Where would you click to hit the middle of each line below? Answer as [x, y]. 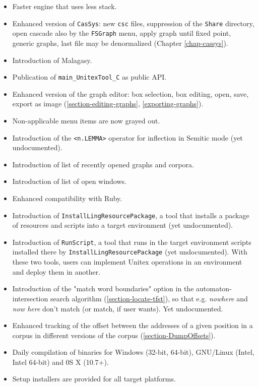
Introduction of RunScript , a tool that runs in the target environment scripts [132, 242]
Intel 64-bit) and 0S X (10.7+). [60, 362]
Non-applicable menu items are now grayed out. [86, 120]
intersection [30, 298]
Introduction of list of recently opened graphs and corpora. [103, 164]
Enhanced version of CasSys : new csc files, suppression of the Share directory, [133, 23]
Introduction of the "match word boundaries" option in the [103, 288]
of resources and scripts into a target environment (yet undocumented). [123, 225]
